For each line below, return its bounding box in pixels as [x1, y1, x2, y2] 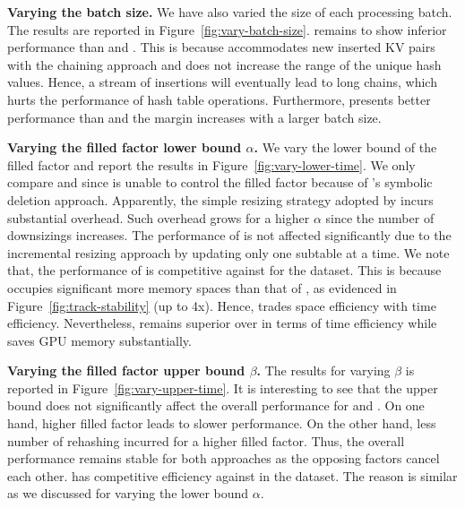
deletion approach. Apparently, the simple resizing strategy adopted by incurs [7, 190, 434, 209]
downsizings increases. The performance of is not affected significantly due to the [7, 226, 452, 245]
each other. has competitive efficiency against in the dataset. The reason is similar [7, 466, 458, 485]
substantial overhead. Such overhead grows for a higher [7, 208, 310, 227]
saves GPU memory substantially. [7, 331, 192, 349]
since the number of [325, 208, 435, 227]
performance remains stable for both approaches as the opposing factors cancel [7, 449, 440, 468]
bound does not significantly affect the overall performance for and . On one [7, 396, 425, 415]
